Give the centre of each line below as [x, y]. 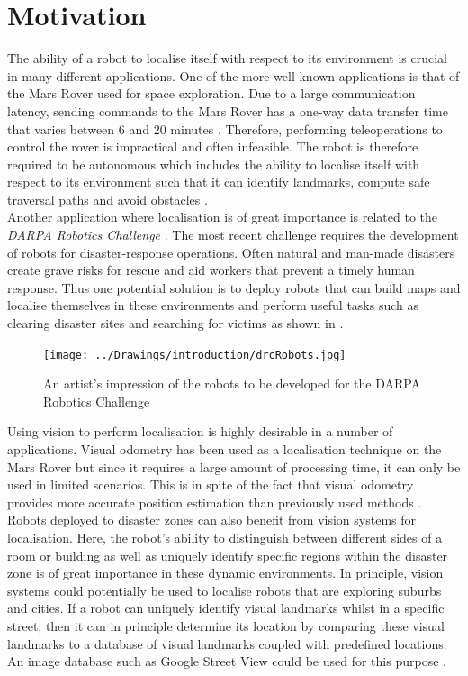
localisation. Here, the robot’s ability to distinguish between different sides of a [225, 538]
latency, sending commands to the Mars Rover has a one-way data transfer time [228, 110]
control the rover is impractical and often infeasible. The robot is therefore [213, 146]
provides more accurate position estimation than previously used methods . [215, 502]
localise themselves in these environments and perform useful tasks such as [213, 305]
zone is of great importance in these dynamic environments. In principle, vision [225, 573]
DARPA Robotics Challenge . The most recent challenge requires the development [233, 235]
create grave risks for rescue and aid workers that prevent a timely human [211, 270]
